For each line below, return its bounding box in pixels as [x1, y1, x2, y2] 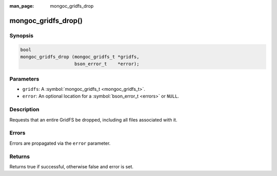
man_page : [9, 3, 34, 9]
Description [9, 106, 39, 113]
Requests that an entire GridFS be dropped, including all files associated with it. [9, 116, 177, 123]
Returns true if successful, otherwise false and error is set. [9, 163, 133, 169]
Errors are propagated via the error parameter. [9, 140, 111, 146]
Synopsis [9, 32, 33, 39]
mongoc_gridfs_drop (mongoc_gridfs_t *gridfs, [20, 54, 140, 60]
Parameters [9, 75, 39, 82]
